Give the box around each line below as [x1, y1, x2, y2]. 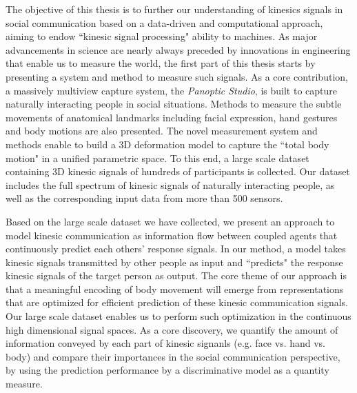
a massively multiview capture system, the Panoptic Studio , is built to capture [6, 83, 337, 97]
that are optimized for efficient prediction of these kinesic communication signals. [6, 295, 349, 310]
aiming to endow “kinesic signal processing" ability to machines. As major [6, 29, 318, 43]
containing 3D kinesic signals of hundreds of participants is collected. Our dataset [6, 164, 350, 179]
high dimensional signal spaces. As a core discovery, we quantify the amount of [6, 322, 338, 336]
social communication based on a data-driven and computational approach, [6, 15, 323, 30]
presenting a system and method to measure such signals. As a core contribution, [6, 69, 348, 83]
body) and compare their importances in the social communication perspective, [6, 349, 340, 363]
